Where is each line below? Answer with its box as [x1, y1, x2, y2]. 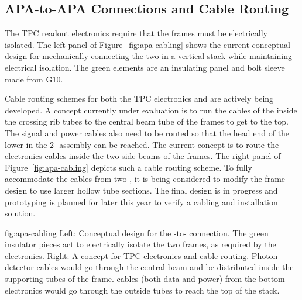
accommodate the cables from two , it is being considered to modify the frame [5, 173, 286, 185]
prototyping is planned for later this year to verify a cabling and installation [5, 195, 278, 208]
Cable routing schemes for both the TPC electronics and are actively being [5, 92, 274, 105]
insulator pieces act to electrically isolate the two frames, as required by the [5, 238, 276, 250]
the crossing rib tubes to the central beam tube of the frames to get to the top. [5, 115, 289, 127]
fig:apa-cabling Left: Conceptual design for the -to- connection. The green [5, 226, 269, 239]
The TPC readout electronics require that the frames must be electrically [5, 27, 268, 39]
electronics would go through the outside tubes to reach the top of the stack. [5, 284, 280, 296]
